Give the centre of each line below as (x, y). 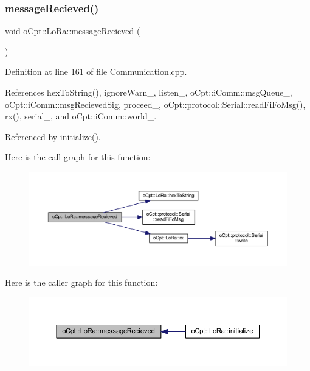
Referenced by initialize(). (53, 136)
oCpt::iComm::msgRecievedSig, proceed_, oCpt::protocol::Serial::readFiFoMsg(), (155, 104)
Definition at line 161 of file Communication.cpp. (96, 72)
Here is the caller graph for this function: (81, 282)
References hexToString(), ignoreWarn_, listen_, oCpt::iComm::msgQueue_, (149, 92)
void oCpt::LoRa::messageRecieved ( (73, 31)
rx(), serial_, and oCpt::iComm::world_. (81, 116)
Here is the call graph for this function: (78, 157)
